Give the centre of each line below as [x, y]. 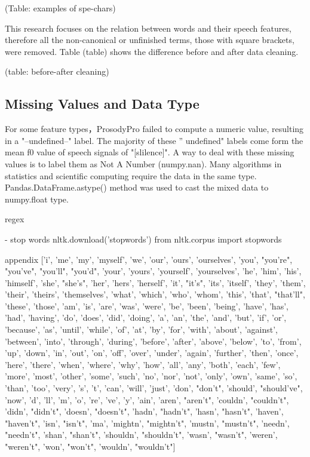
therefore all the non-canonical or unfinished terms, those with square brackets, [150, 40]
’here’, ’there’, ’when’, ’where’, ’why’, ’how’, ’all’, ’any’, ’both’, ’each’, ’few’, [143, 364]
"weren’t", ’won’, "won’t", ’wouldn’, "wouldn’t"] [90, 447]
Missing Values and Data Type [102, 104]
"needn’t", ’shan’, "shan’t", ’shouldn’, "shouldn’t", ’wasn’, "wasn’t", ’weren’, [141, 435]
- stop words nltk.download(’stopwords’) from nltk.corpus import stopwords [143, 239]
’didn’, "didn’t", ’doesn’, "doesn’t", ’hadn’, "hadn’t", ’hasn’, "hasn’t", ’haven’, [144, 411]
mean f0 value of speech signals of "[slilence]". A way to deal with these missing [150, 152]
